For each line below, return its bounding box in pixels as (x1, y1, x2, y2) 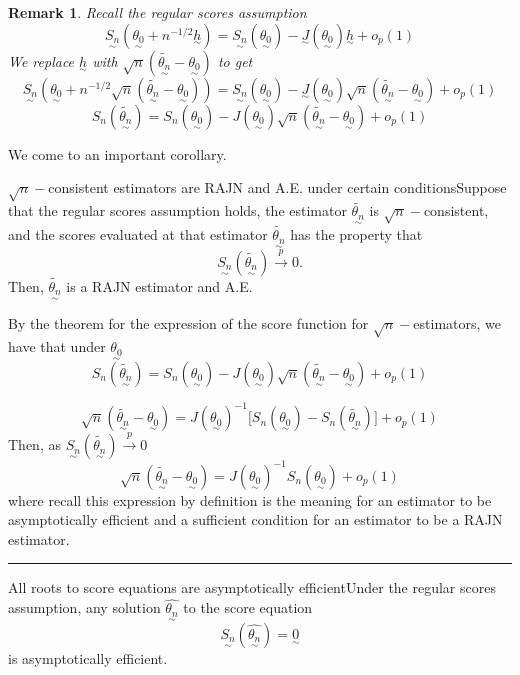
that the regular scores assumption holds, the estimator (8, 200, 347, 221)
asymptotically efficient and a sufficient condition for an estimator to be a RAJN (8, 509, 503, 530)
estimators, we (413, 313, 501, 334)
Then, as (8, 434, 61, 455)
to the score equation (183, 597, 313, 618)
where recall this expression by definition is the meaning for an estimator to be (8, 489, 492, 510)
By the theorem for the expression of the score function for (8, 313, 369, 334)
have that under (8, 336, 106, 357)
